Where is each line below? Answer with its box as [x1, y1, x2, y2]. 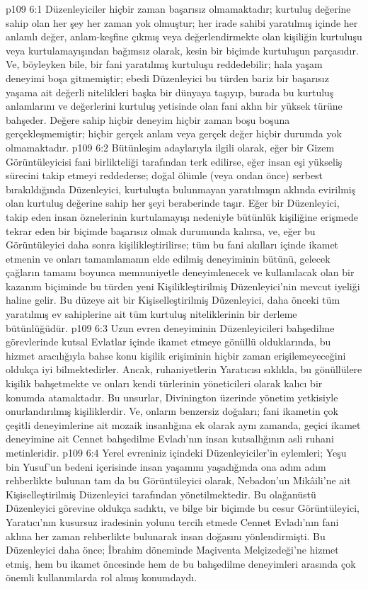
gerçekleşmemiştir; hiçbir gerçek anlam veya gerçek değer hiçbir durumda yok [6, 126, 342, 141]
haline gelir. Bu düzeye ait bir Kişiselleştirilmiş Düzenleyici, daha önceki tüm [6, 292, 340, 307]
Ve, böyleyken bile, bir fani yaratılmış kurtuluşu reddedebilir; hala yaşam [6, 57, 323, 72]
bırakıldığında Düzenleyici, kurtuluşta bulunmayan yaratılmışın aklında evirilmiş [6, 181, 356, 196]
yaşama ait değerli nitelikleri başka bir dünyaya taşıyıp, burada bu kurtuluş [6, 84, 334, 99]
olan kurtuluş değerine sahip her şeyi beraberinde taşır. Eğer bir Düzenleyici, [6, 195, 340, 210]
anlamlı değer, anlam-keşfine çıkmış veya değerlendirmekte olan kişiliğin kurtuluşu [6, 29, 362, 44]
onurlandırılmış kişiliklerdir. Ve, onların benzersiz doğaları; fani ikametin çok [6, 404, 338, 418]
